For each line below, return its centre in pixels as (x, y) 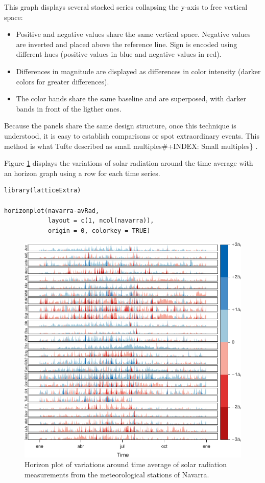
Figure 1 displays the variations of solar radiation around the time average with (129, 163)
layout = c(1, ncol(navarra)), (101, 221)
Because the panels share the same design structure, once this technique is (120, 126)
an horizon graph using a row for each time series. (82, 173)
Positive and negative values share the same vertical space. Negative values (133, 34)
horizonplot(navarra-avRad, (52, 211)
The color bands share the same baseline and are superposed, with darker (131, 98)
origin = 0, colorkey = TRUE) (99, 230)
